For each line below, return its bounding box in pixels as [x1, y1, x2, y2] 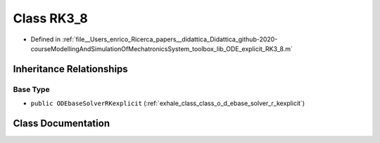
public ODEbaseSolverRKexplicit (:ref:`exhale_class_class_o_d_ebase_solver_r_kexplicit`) [30, 99, 305, 108]
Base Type [13, 84, 50, 94]
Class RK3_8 [13, 11, 88, 26]
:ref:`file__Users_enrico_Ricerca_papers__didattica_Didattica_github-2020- [62, 35, 278, 43]
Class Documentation [13, 117, 110, 129]
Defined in [30, 35, 61, 43]
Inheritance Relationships [13, 63, 128, 75]
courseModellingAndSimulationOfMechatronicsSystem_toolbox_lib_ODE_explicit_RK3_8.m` [30, 44, 293, 53]
